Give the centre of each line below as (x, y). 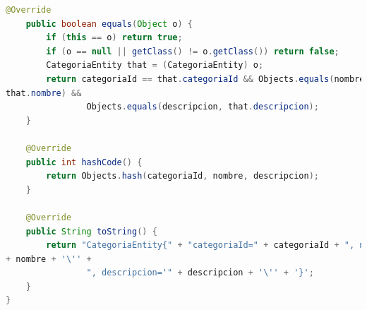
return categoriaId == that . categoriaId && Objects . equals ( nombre (205, 79)
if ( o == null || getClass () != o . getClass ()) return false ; (193, 51)
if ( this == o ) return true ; (114, 38)
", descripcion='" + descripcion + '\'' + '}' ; (200, 273)
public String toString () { (91, 231)
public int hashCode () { (84, 162)
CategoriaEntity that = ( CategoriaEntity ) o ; (155, 65)
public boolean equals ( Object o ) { (109, 24)
